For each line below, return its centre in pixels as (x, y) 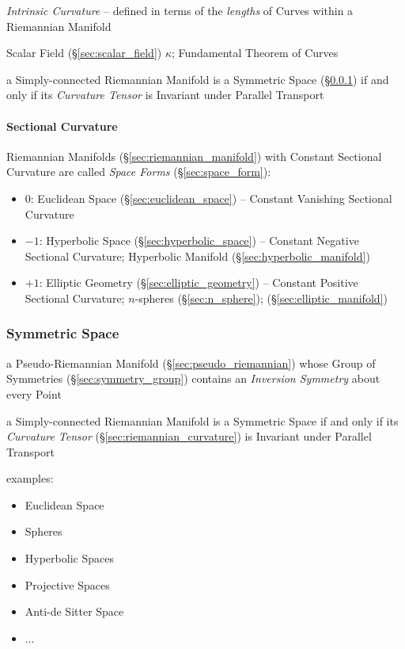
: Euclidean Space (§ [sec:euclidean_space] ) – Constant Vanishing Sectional (211, 198)
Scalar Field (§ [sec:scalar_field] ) (84, 53)
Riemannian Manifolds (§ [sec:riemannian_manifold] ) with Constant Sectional (194, 156)
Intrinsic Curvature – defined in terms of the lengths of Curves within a (180, 10)
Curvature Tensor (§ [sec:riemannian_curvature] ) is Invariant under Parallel (189, 436)
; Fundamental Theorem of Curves (255, 53)
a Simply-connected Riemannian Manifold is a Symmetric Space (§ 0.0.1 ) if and (198, 79)
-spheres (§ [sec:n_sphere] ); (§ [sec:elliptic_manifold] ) (261, 298)
